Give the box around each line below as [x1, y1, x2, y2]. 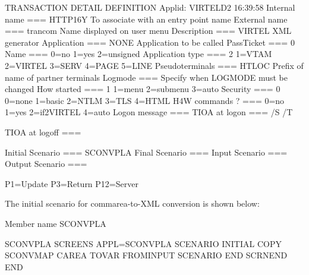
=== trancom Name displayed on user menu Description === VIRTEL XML [5, 24, 292, 37]
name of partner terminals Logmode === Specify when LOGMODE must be [5, 71, 288, 83]
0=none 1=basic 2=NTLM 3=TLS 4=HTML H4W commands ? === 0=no [5, 94, 285, 106]
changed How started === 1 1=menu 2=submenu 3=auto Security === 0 [5, 83, 280, 95]
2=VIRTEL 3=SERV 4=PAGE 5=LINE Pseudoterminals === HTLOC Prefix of [5, 59, 304, 71]
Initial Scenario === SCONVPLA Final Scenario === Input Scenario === [5, 146, 288, 158]
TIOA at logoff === [5, 125, 81, 138]
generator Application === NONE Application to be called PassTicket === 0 [5, 36, 295, 48]
